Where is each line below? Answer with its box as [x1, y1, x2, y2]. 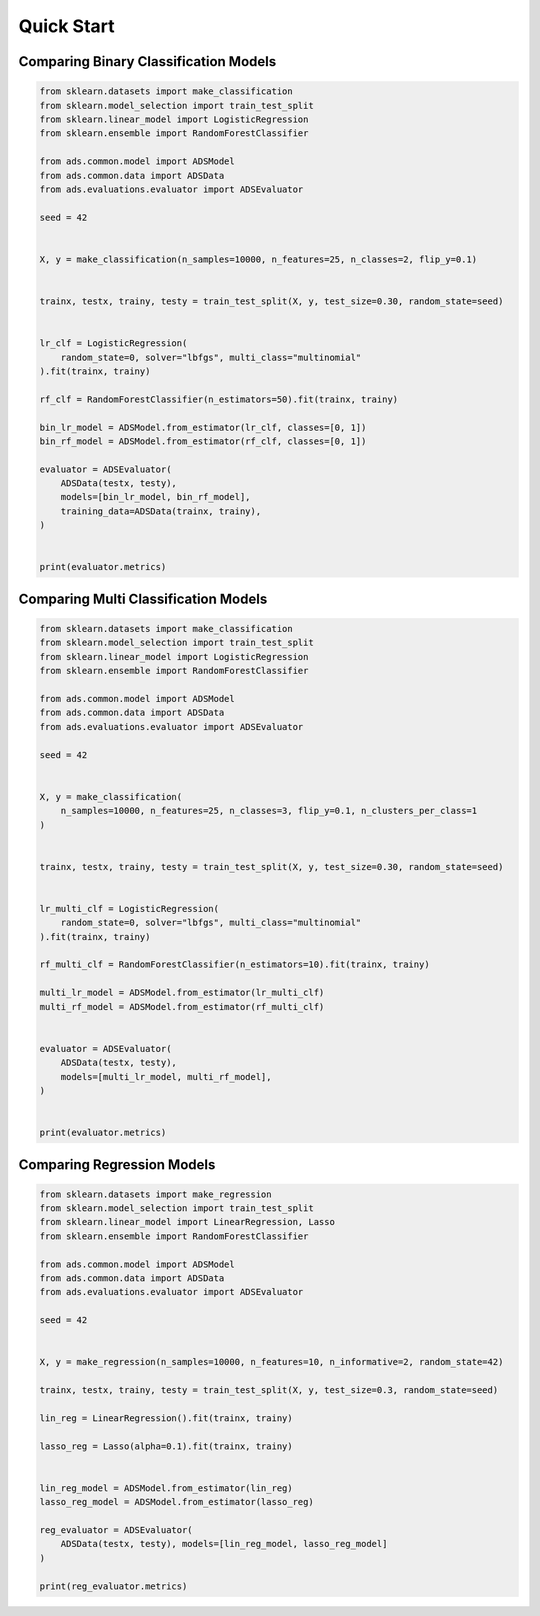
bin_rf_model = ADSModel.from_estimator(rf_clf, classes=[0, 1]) [39, 435, 367, 447]
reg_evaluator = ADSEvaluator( [39, 1525, 194, 1536]
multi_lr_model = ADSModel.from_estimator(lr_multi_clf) [39, 987, 325, 999]
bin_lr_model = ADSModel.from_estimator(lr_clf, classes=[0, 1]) [39, 421, 367, 433]
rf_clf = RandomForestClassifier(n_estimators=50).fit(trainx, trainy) [39, 393, 399, 405]
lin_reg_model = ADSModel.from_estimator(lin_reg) [39, 1482, 294, 1494]
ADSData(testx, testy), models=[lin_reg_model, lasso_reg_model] [60, 1538, 388, 1550]
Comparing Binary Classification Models [18, 53, 277, 70]
